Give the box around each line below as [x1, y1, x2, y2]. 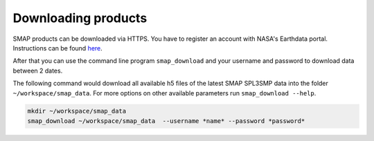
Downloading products [12, 10, 148, 26]
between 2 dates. [12, 66, 63, 75]
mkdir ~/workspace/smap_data [27, 107, 127, 115]
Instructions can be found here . [12, 44, 103, 52]
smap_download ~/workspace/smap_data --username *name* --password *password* [27, 117, 305, 124]
